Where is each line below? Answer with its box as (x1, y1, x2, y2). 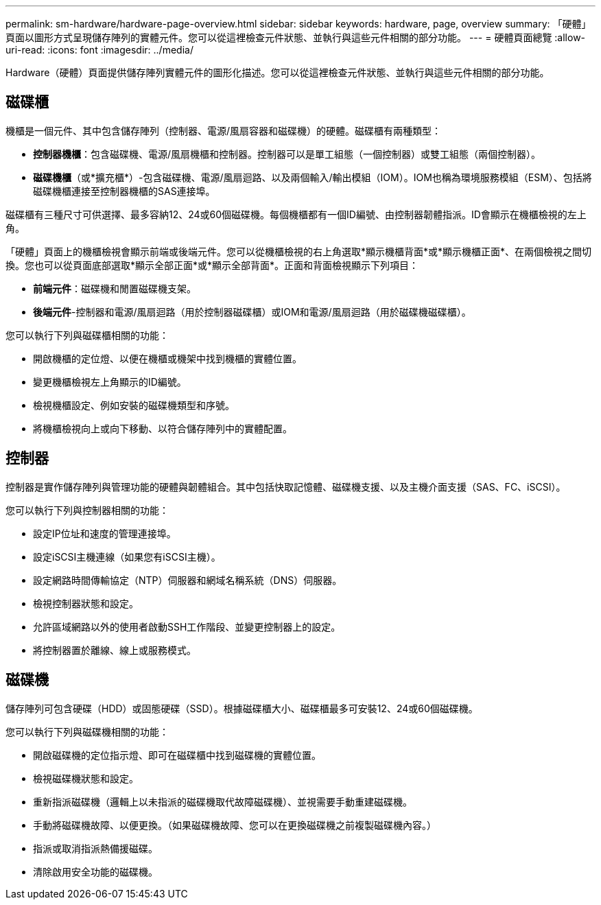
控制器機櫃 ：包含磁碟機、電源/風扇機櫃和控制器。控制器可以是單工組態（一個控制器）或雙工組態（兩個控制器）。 (33, 148, 541, 160)
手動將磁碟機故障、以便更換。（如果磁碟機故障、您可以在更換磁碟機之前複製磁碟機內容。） (33, 819, 436, 831)
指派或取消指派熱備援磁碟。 (33, 842, 158, 854)
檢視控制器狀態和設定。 (33, 597, 139, 609)
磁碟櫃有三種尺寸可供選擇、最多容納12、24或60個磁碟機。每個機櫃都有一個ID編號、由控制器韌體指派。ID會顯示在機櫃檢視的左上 (5, 208, 587, 220)
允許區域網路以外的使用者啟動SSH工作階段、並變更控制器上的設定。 (33, 620, 341, 633)
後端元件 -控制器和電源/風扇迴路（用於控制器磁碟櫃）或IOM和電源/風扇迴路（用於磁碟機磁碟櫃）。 (33, 305, 471, 318)
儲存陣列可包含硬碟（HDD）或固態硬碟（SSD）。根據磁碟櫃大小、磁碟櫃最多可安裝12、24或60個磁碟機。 (5, 702, 478, 714)
